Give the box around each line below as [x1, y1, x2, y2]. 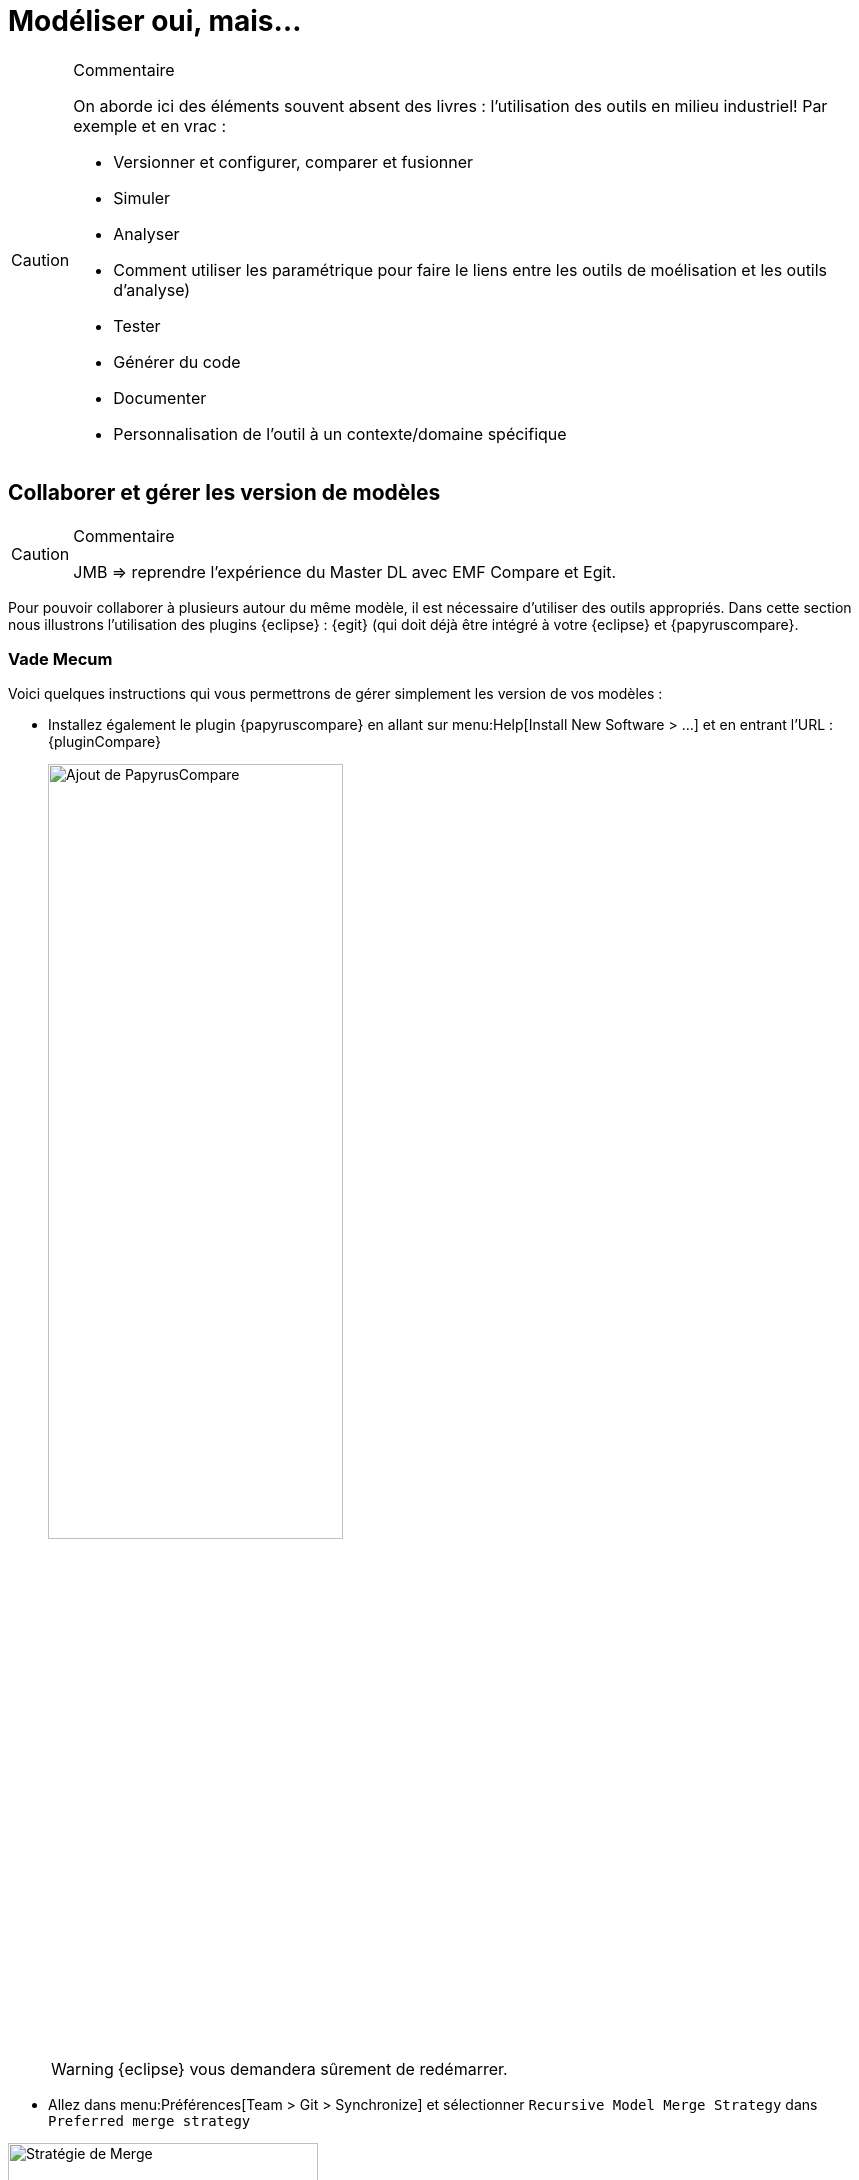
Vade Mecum [8, 648, 113, 669]
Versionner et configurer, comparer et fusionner [113, 151, 473, 172]
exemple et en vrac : [73, 115, 227, 136]
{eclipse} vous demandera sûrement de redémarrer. [117, 2058, 508, 2079]
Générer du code [113, 351, 241, 372]
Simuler [113, 187, 171, 208]
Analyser [113, 223, 180, 244]
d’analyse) [113, 279, 191, 300]
